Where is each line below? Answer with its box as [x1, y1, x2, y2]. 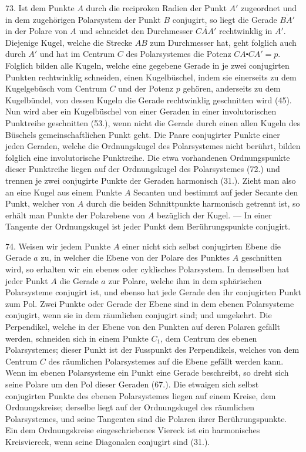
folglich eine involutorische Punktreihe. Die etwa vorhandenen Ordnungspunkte [5, 151, 290, 163]
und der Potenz [118, 82, 174, 95]
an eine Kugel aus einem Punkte [5, 185, 122, 198]
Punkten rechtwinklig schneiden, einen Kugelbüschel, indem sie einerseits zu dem [5, 70, 297, 83]
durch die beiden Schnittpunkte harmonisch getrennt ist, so [86, 197, 300, 210]
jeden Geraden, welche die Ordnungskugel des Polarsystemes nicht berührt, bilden [5, 140, 301, 152]
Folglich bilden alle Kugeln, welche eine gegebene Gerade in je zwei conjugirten [5, 59, 290, 71]
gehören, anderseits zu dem [183, 82, 281, 95]
